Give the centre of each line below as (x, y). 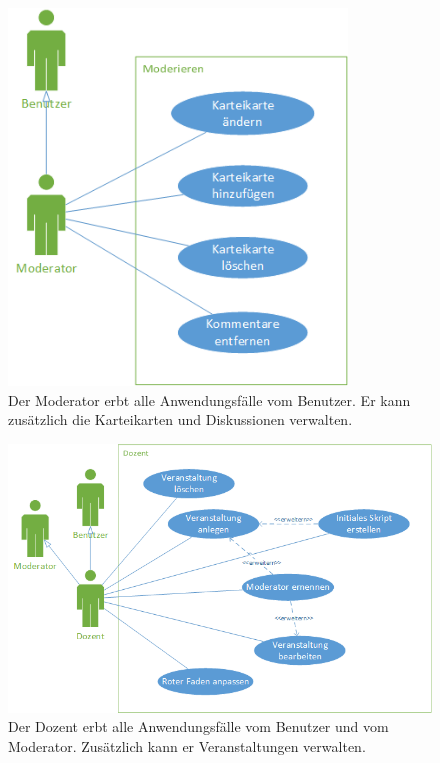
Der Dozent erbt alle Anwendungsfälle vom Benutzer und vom (198, 726)
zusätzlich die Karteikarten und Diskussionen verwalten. (180, 419)
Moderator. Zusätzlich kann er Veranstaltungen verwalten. (187, 745)
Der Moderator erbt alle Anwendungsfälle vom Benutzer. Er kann (209, 399)
